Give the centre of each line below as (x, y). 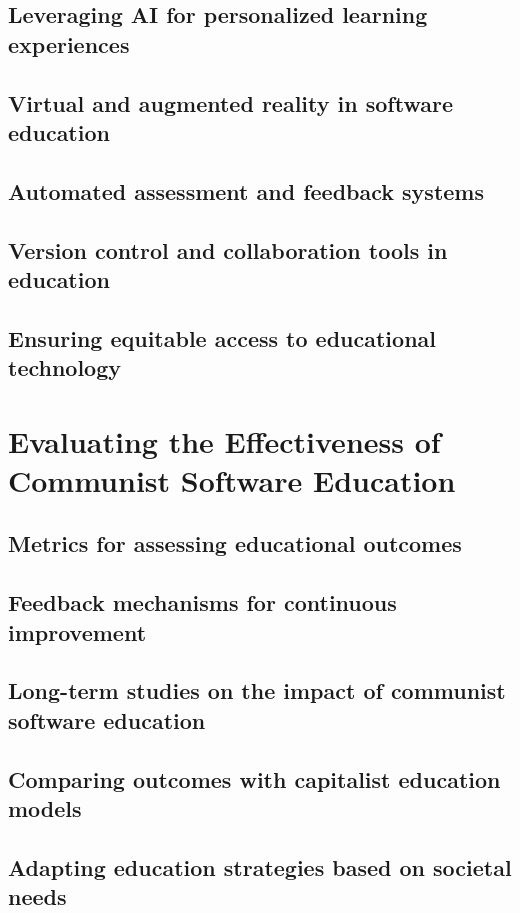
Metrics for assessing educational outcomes (235, 543)
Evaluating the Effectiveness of (224, 440)
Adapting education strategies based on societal (260, 866)
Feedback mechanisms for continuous (202, 602)
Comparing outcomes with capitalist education (254, 778)
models (45, 807)
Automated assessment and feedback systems (246, 190)
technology (65, 367)
